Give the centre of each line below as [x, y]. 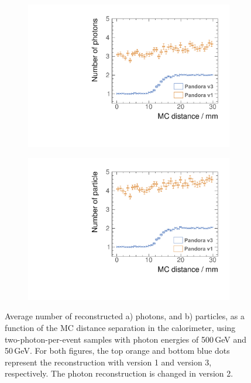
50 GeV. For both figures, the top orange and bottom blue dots [117, 351]
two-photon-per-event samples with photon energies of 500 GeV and [126, 339]
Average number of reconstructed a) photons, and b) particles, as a [125, 316]
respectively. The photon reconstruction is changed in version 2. [119, 373]
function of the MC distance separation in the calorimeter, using [120, 327]
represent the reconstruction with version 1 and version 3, [108, 362]
